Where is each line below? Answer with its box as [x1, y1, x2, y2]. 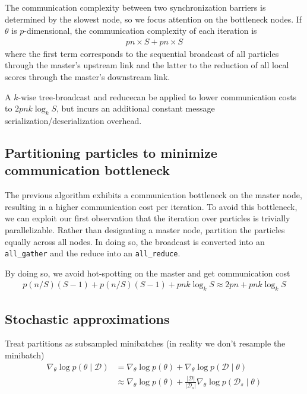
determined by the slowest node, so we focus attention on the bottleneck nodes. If [5, 12, 302, 25]
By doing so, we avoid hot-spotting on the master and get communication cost [5, 266, 290, 279]
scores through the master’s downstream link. [5, 71, 170, 82]
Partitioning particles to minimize [5, 143, 217, 161]
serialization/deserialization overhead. [5, 114, 142, 126]
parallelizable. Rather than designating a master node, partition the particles [5, 223, 285, 236]
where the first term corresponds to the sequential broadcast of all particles [5, 47, 279, 59]
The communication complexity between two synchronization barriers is [5, 1, 266, 13]
